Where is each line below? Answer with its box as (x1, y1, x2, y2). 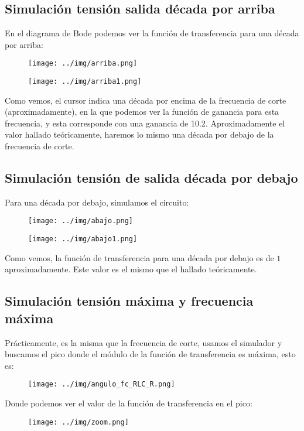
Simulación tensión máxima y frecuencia (5, 292, 254, 310)
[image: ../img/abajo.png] (28, 217, 133, 225)
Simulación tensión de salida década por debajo (5, 169, 298, 187)
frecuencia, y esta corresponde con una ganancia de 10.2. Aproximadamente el (5, 117, 285, 129)
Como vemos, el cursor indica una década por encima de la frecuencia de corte (5, 94, 286, 106)
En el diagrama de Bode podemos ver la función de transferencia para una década (5, 27, 299, 39)
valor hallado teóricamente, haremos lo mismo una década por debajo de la (5, 128, 274, 141)
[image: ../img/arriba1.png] (28, 77, 142, 86)
